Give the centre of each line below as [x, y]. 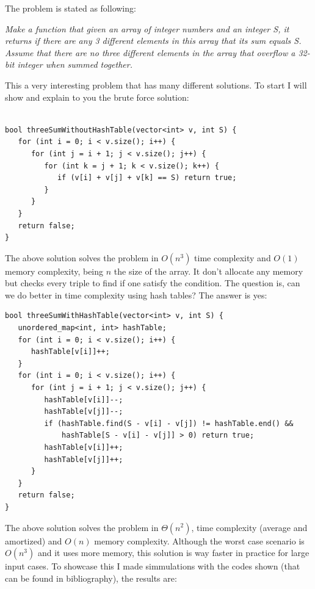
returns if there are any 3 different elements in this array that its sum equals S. [153, 41]
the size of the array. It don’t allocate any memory [208, 271]
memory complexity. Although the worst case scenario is [199, 540]
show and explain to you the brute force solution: [97, 97]
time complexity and [233, 257]
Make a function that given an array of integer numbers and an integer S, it [147, 28]
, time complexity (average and [249, 527]
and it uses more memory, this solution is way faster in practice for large [173, 553]
